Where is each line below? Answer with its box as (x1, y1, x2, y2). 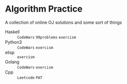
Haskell (5, 29, 20, 34)
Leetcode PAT (17, 75, 43, 80)
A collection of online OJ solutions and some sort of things (5, 19, 122, 25)
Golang (5, 59, 19, 65)
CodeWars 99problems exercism (17, 35, 77, 40)
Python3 (5, 39, 22, 45)
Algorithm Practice (5, 3, 83, 15)
